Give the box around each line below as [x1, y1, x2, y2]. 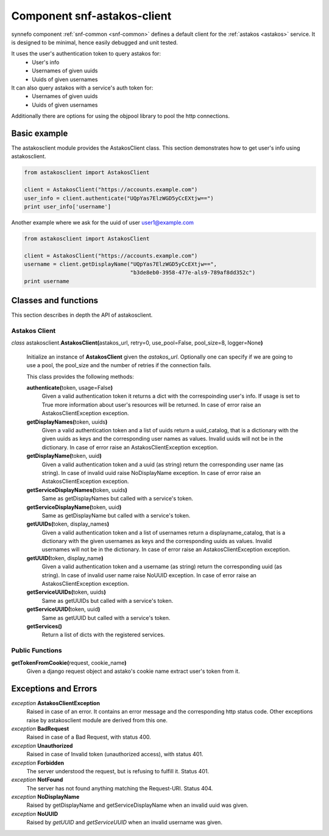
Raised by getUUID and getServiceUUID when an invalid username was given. [26, 819, 222, 826]
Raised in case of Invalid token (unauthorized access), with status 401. [26, 751, 203, 758]
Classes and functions [11, 295, 99, 306]
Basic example [11, 128, 68, 138]
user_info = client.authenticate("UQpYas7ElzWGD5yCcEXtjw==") [24, 195, 214, 202]
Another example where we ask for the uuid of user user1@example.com [11, 219, 194, 226]
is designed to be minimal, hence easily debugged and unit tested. [11, 38, 178, 46]
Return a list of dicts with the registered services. [41, 631, 165, 639]
